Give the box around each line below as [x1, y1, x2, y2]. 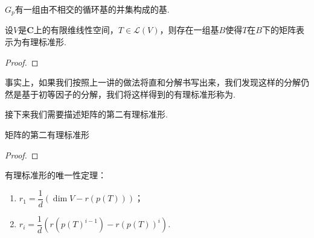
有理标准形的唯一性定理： [5, 169, 106, 181]
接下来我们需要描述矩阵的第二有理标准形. [5, 108, 168, 121]
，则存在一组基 [159, 23, 219, 36]
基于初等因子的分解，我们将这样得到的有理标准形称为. [21, 87, 235, 100]
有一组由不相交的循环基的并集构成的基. [14, 3, 170, 15]
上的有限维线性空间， [33, 23, 118, 36]
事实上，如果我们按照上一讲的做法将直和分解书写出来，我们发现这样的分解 [5, 76, 301, 89]
